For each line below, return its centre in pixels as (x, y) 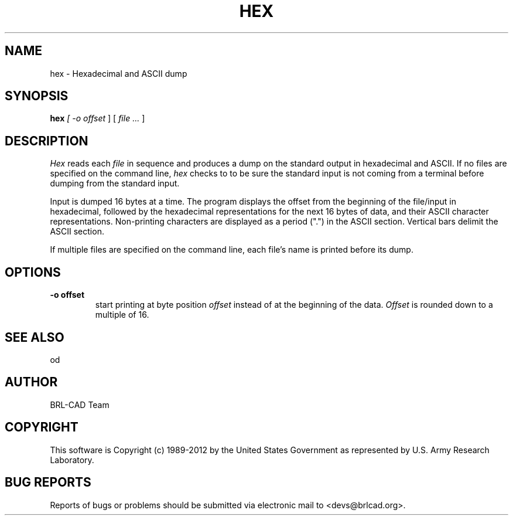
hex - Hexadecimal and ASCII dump (119, 73)
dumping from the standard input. (115, 183)
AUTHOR (31, 382)
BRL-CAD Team (80, 405)
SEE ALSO (35, 337)
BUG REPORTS (48, 482)
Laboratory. (72, 460)
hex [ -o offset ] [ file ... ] (98, 118)
